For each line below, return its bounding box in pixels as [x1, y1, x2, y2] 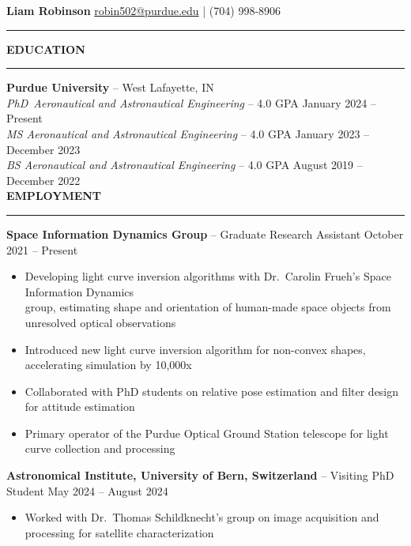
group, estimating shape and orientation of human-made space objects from [25, 299, 391, 315]
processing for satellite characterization [25, 524, 214, 540]
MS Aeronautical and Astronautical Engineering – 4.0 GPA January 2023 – [6, 125, 370, 141]
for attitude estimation [25, 398, 135, 415]
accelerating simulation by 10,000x [25, 356, 192, 373]
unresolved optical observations [25, 314, 176, 330]
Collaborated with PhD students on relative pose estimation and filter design [25, 382, 399, 399]
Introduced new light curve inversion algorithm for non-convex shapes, [25, 341, 366, 357]
